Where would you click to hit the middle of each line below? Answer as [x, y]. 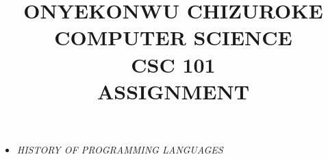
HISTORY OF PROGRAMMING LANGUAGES [120, 149]
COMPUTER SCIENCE [173, 37]
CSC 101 [173, 64]
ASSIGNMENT [173, 91]
